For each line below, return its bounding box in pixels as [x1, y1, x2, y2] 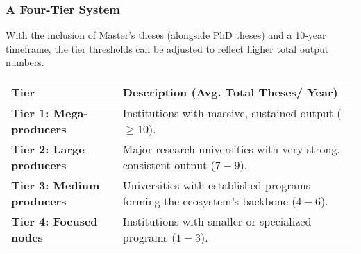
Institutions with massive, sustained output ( [122, 105, 342, 121]
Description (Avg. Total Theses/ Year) [122, 84, 338, 100]
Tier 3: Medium [11, 177, 100, 193]
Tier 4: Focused [11, 213, 98, 229]
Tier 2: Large [11, 141, 85, 157]
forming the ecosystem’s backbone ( [122, 193, 296, 209]
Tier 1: [11, 105, 49, 121]
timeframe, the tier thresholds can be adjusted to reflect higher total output [6, 41, 329, 56]
